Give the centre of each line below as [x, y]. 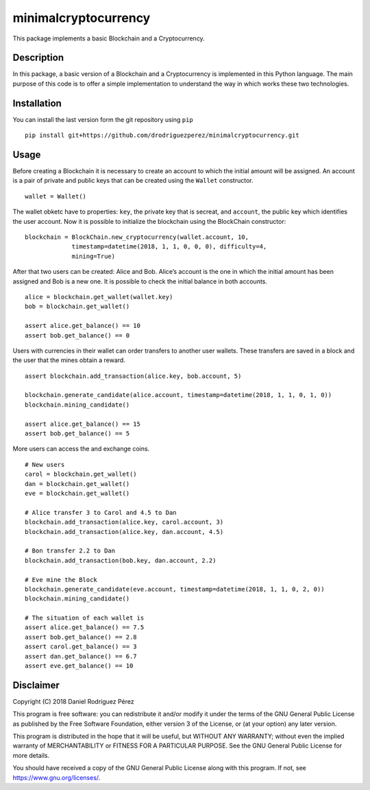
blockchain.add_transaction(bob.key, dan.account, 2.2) [121, 560]
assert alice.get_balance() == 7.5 [85, 627]
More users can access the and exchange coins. [81, 449]
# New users [45, 464]
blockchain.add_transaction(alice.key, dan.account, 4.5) [124, 532]
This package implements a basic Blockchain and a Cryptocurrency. [109, 38]
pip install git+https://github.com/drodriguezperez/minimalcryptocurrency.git [162, 136]
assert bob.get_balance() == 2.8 [81, 637]
